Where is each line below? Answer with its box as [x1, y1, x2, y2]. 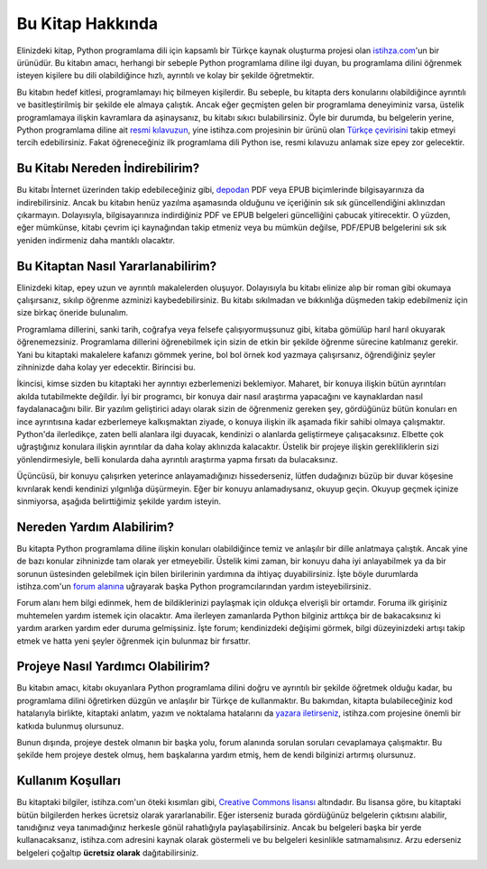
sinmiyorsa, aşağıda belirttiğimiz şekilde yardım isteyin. [16, 496, 221, 507]
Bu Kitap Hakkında [16, 14, 159, 33]
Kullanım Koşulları [16, 773, 121, 789]
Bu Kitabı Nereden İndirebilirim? [16, 160, 200, 176]
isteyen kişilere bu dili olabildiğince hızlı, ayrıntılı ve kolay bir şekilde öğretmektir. [16, 70, 315, 81]
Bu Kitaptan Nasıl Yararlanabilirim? [16, 258, 216, 274]
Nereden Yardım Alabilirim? [16, 519, 175, 535]
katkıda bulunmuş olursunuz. [16, 720, 124, 731]
